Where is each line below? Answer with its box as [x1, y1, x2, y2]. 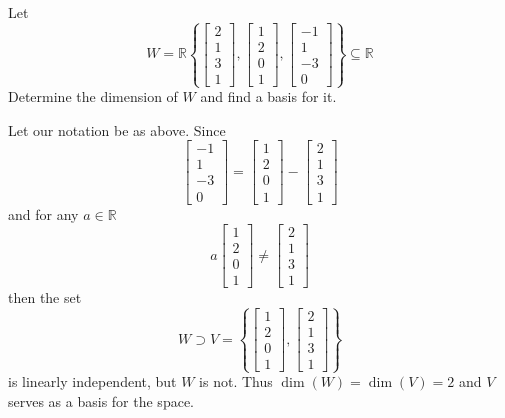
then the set [8, 287, 82, 308]
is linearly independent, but [8, 371, 177, 392]
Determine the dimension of [8, 86, 178, 107]
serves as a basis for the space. [8, 391, 194, 412]
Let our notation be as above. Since [8, 119, 226, 140]
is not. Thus [199, 371, 273, 392]
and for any [8, 203, 79, 224]
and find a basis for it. [200, 86, 337, 107]
